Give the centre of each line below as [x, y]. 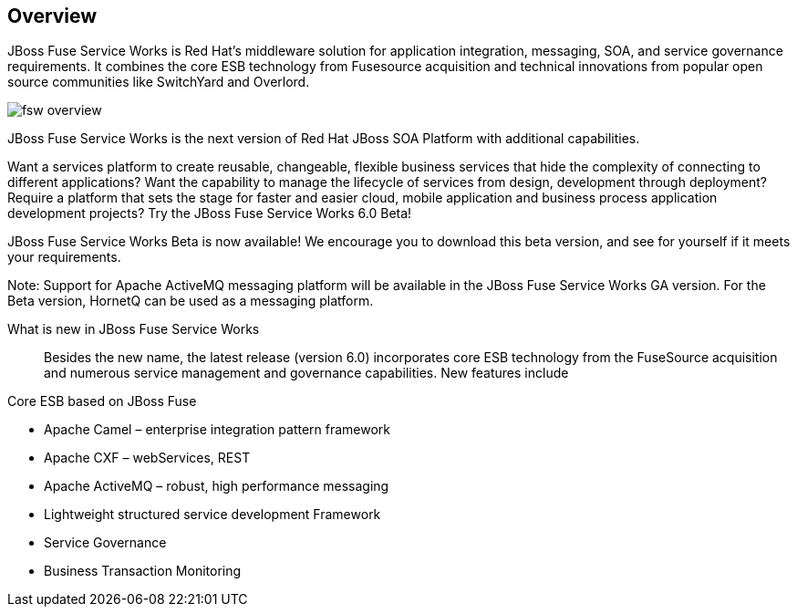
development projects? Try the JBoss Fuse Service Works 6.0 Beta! [210, 213]
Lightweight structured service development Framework [212, 515]
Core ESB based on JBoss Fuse [102, 401]
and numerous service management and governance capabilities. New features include [306, 373]
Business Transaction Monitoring [143, 571]
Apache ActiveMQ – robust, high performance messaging [217, 486]
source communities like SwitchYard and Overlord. [159, 82]
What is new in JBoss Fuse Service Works [134, 329]
